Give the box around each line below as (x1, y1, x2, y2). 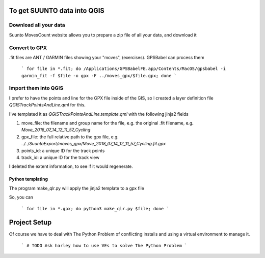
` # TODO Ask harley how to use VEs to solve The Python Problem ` (21, 243, 187, 248)
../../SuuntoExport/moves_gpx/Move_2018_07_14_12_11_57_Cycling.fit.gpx (21, 141, 166, 147)
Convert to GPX (9, 44, 47, 51)
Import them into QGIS (9, 85, 64, 92)
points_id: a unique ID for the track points (21, 148, 105, 154)
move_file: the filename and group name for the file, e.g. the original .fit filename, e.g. (21, 120, 194, 126)
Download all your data (9, 22, 65, 29)
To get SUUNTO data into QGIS (9, 6, 105, 15)
